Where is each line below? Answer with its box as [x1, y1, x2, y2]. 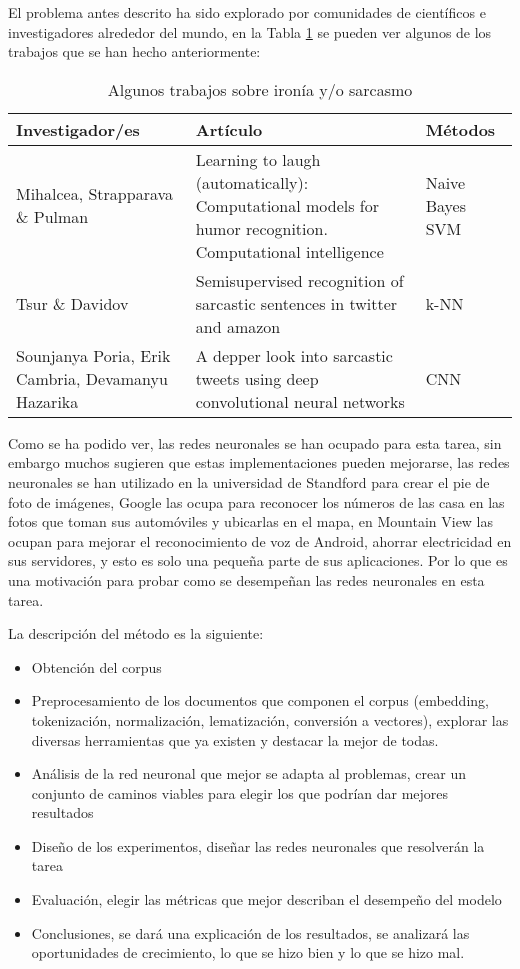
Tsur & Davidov [16, 291, 129, 315]
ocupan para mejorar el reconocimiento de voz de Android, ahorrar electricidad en [8, 530, 512, 551]
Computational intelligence [195, 239, 384, 263]
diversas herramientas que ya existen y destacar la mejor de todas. [31, 729, 439, 750]
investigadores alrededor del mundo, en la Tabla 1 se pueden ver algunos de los [8, 21, 492, 42]
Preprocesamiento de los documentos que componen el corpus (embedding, [31, 690, 489, 711]
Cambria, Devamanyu [16, 366, 168, 390]
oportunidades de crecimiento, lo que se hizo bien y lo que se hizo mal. [31, 942, 465, 963]
